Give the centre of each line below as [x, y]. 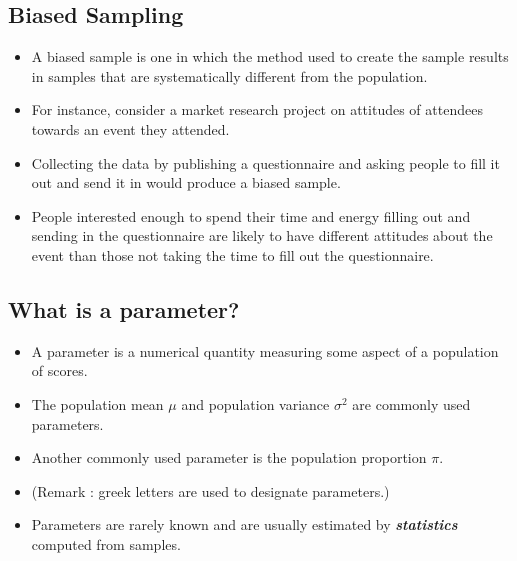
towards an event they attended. [130, 128]
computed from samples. [106, 543]
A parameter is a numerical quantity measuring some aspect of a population [265, 350]
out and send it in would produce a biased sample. [186, 182]
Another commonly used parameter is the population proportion [229, 457]
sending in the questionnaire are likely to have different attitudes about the [262, 235]
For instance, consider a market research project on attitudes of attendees [257, 109]
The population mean [97, 403]
